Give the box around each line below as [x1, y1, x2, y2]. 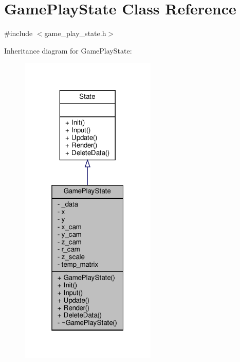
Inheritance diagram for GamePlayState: [4, 45, 132, 56]
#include [4, 28, 33, 39]
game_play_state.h [44, 28, 106, 39]
